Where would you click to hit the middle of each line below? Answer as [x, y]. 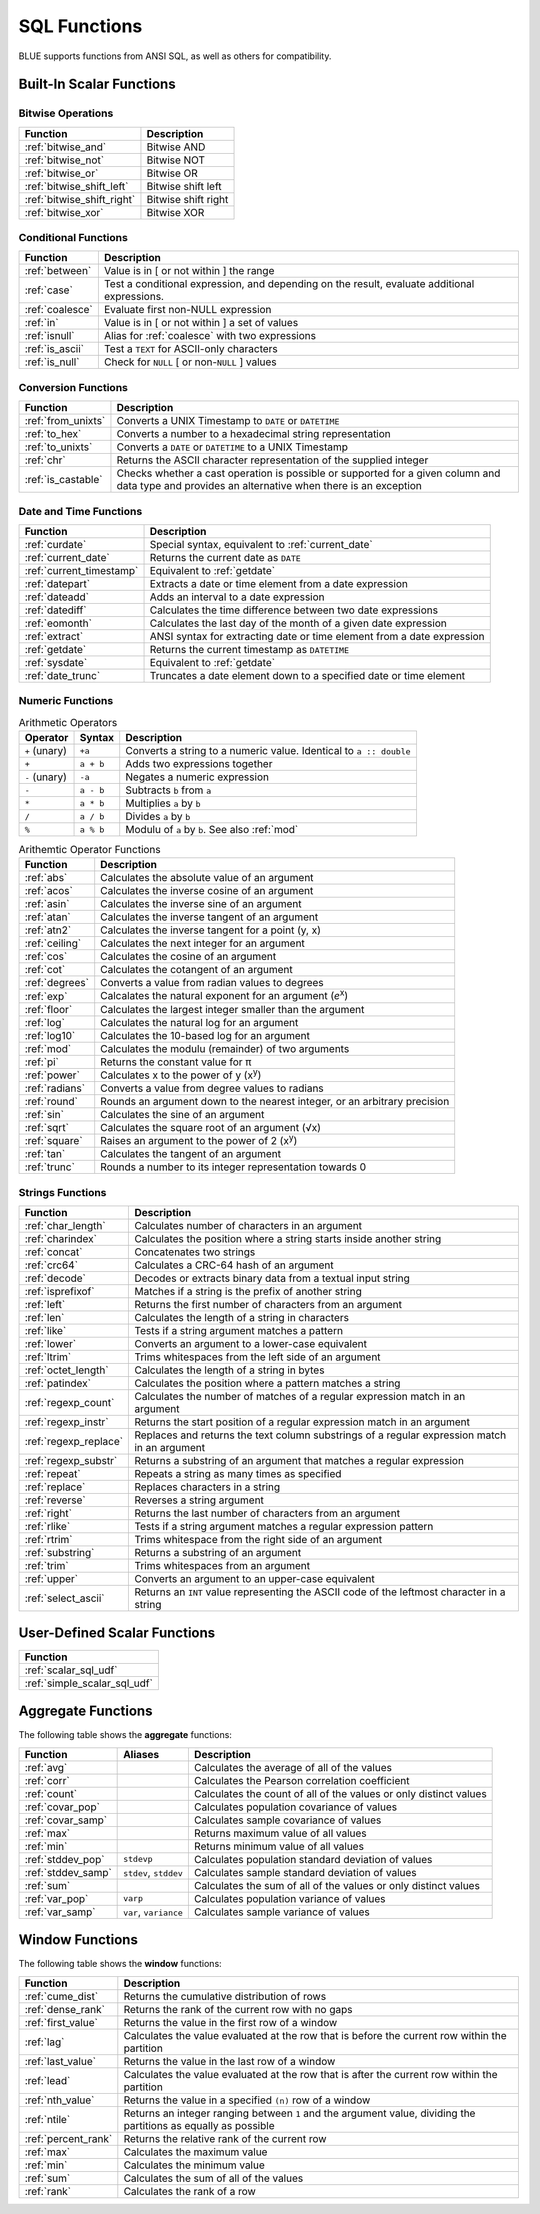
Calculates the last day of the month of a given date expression [298, 623]
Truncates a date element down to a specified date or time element [307, 675]
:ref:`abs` [46, 878]
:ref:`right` [48, 1513]
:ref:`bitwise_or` [61, 173]
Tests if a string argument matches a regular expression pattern [284, 1527]
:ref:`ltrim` [48, 1357]
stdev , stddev [153, 1872]
